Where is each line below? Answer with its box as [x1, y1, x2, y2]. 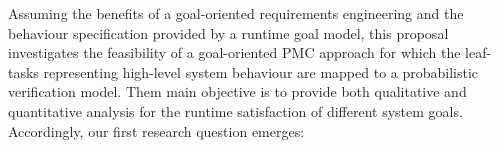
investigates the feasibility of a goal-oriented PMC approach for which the [8, 42, 461, 63]
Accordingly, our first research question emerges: [8, 120, 305, 141]
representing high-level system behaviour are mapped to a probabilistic [43, 61, 479, 82]
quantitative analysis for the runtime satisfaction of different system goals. [8, 100, 463, 121]
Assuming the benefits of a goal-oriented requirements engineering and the [8, 3, 464, 23]
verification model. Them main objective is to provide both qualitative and [8, 81, 467, 102]
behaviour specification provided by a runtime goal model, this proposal [8, 22, 449, 43]
